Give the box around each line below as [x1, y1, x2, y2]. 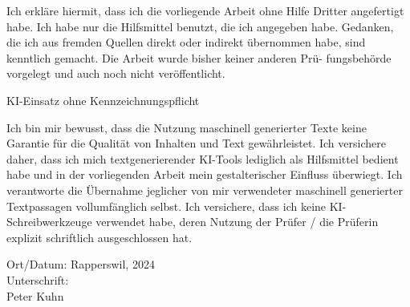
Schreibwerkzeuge [6, 213, 92, 230]
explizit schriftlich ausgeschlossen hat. [6, 228, 193, 245]
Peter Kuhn [6, 287, 64, 304]
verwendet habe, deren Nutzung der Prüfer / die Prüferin [95, 213, 379, 230]
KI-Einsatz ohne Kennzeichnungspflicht [6, 91, 200, 108]
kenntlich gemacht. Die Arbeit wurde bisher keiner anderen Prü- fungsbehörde [6, 49, 392, 66]
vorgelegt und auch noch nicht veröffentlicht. [6, 65, 225, 82]
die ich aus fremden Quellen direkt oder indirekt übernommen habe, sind [6, 34, 366, 50]
